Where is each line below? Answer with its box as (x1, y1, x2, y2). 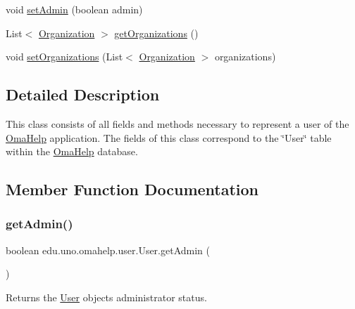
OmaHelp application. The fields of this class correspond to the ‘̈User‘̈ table (6, 130, 332, 145)
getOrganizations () (114, 25, 199, 40)
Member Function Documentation (6, 178, 259, 200)
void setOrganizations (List (6, 49, 123, 64)
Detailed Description (6, 84, 160, 105)
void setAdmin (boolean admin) (6, 2, 143, 16)
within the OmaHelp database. (6, 144, 138, 159)
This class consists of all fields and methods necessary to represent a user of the (6, 116, 349, 131)
